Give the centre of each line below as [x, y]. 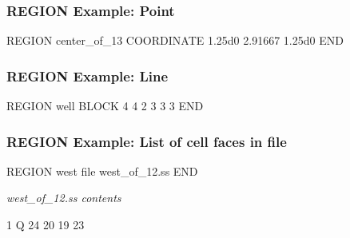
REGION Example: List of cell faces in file [147, 141]
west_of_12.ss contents [64, 198]
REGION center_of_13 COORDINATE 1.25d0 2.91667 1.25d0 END [175, 40]
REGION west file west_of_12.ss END [102, 171]
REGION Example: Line [87, 75]
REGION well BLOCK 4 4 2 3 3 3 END [105, 106]
